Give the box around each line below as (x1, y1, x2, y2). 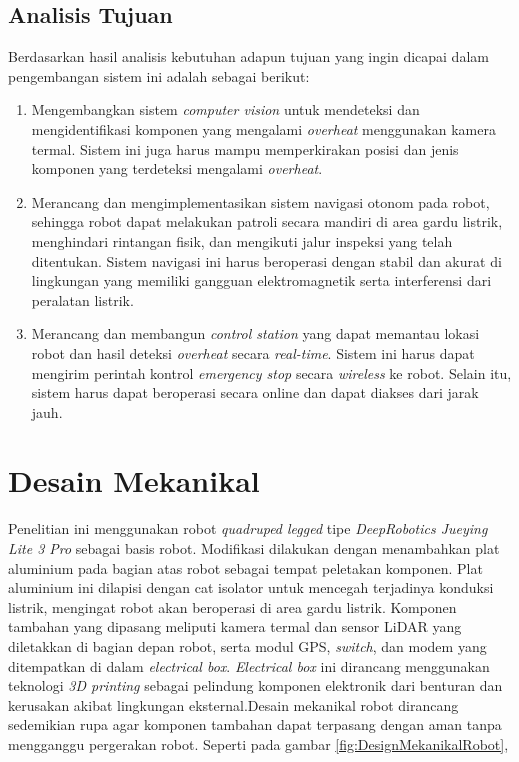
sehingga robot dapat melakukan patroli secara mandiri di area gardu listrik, (31, 211, 503, 232)
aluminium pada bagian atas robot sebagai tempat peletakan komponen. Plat (8, 557, 483, 578)
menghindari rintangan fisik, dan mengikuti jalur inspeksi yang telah (31, 230, 453, 251)
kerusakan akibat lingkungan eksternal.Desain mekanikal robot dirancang (8, 694, 459, 715)
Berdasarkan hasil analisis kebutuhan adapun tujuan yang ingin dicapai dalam (8, 46, 489, 67)
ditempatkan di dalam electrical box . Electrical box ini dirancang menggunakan (8, 655, 490, 676)
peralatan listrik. (31, 289, 134, 310)
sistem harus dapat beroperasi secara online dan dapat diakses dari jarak (31, 382, 479, 403)
